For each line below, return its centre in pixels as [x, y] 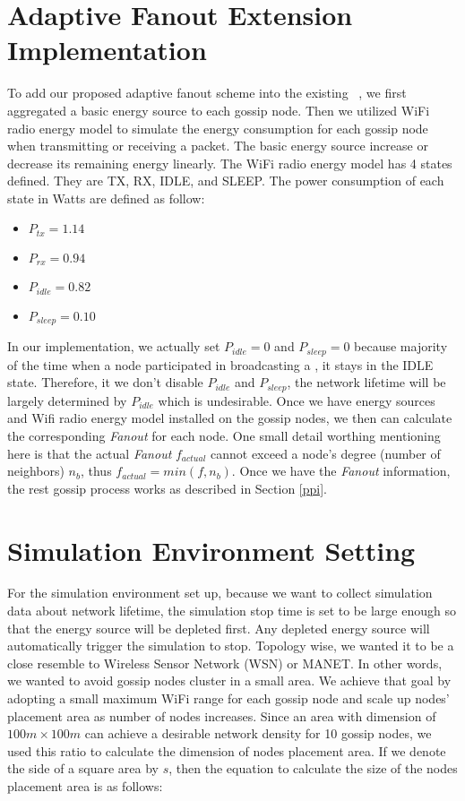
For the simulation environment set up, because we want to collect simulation [220, 593]
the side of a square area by [83, 768]
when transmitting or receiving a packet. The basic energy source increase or [218, 146]
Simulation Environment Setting [211, 550]
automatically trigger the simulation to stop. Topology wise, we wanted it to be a [231, 646]
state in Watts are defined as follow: [106, 198]
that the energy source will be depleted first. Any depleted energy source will [219, 628]
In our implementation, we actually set [114, 346]
